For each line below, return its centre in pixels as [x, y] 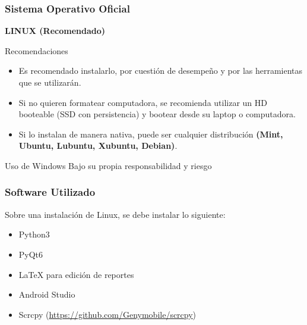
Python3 [34, 234]
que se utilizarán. [50, 82]
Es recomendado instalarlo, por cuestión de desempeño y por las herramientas [161, 71]
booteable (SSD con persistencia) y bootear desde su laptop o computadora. [157, 114]
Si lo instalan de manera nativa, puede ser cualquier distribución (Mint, [151, 134]
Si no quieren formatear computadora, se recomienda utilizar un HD [143, 102]
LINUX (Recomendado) [55, 31]
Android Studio [47, 294]
